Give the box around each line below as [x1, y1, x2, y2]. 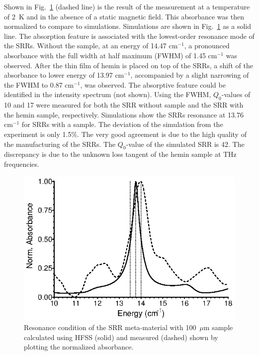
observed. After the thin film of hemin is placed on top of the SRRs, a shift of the [4, 60, 253, 70]
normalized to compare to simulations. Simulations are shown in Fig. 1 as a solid [4, 21, 251, 31]
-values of [221, 89, 251, 100]
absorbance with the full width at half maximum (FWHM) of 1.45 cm [4, 50, 217, 60]
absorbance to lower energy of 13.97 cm [4, 70, 124, 80]
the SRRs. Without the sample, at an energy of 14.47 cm [4, 40, 178, 51]
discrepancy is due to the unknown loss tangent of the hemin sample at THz [4, 149, 237, 159]
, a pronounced [184, 40, 230, 51]
